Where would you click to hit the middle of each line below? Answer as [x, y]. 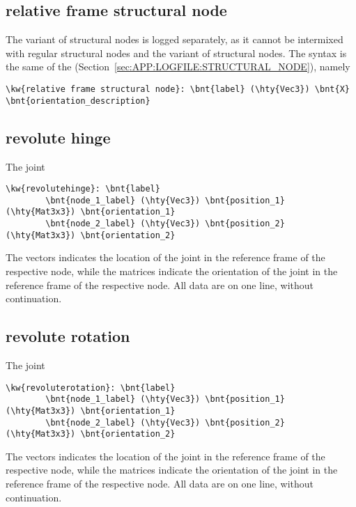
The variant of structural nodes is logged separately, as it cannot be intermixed [175, 39]
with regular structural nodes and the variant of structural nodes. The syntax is [176, 53]
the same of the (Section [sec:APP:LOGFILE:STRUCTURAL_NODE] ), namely [178, 67]
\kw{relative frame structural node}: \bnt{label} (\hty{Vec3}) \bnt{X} [178, 89]
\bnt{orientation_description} [78, 101]
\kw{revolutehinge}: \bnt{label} [83, 189]
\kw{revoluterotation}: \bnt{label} [91, 388]
